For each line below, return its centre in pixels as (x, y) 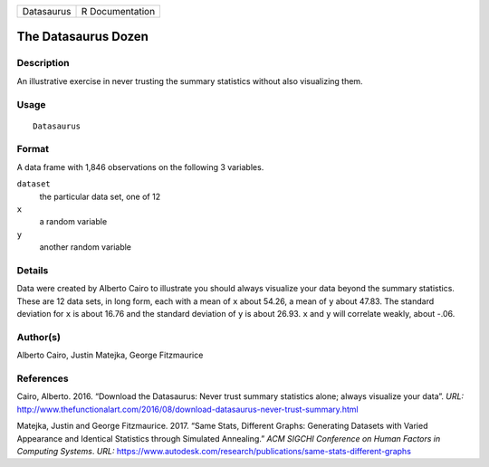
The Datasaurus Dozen (83, 37)
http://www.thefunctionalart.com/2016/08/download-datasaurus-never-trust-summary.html (187, 409)
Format (33, 149)
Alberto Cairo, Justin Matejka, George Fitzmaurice (110, 355)
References (43, 378)
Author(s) (38, 337)
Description (43, 63)
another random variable (85, 247)
